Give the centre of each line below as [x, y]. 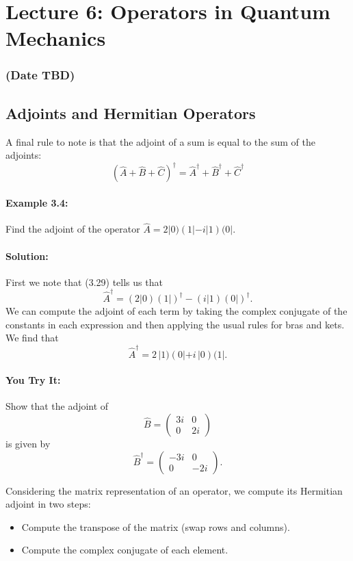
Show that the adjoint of [57, 406]
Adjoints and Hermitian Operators [131, 113]
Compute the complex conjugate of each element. [125, 550]
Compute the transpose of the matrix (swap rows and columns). [156, 526]
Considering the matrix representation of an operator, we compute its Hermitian [174, 490]
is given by [28, 443]
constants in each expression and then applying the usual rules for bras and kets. [175, 324]
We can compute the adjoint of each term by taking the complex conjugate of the [176, 311]
